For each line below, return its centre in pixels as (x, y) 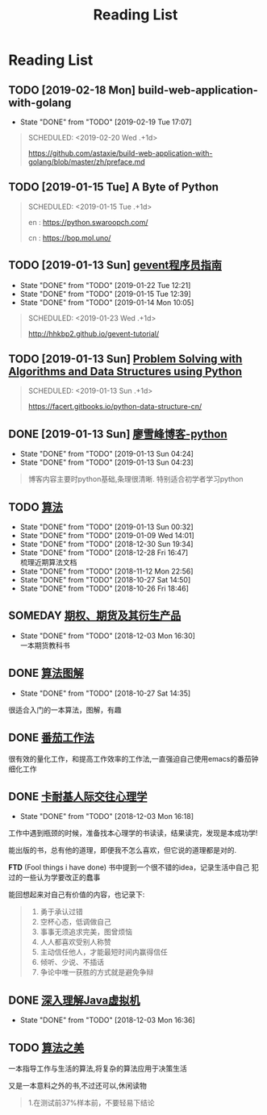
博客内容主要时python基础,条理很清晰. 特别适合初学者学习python (136, 479)
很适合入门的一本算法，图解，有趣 (65, 710)
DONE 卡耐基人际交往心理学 (78, 796)
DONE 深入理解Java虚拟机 (74, 1000)
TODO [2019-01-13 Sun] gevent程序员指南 (115, 265)
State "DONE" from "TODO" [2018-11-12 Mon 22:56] (106, 571)
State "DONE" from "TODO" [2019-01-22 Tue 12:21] (105, 285)
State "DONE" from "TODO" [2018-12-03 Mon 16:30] (108, 636)
